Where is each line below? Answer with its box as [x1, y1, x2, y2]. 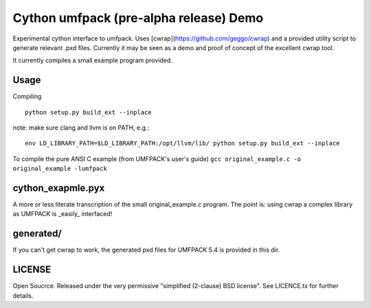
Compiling [12, 93, 42, 101]
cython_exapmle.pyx [12, 182, 105, 193]
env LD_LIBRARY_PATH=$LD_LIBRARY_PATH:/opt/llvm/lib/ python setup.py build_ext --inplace [25, 139, 340, 147]
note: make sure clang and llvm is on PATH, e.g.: [12, 123, 150, 132]
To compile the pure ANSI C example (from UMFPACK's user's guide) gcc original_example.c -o [12, 154, 302, 163]
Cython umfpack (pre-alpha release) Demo [12, 10, 264, 25]
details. [12, 292, 34, 300]
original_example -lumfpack [12, 165, 108, 173]
